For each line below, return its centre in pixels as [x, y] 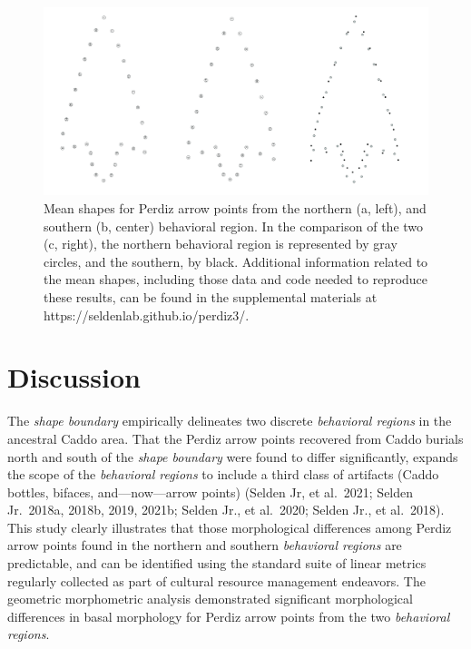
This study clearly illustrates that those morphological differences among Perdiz [230, 527]
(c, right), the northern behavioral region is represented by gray [221, 244]
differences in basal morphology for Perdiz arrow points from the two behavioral [229, 616]
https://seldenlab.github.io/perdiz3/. [147, 315]
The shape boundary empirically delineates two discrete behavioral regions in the [230, 421]
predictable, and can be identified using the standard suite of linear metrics [217, 563]
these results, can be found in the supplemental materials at [211, 297]
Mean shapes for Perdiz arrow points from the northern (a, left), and [235, 208]
